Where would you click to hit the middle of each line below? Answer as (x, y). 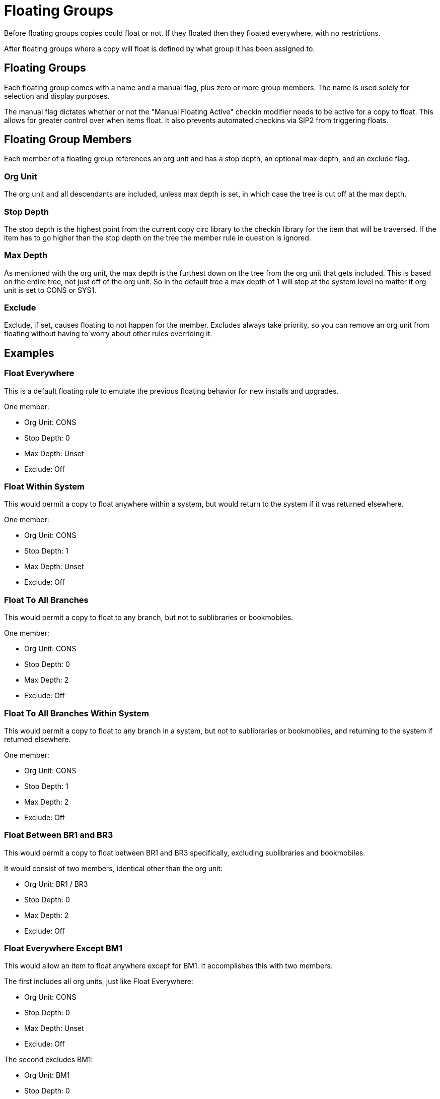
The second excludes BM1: (49, 1060)
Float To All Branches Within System (77, 713)
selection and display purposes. (57, 96)
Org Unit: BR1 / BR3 (56, 884)
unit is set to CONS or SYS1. (50, 290)
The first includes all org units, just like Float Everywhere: (99, 982)
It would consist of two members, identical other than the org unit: (114, 868)
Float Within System (44, 487)
